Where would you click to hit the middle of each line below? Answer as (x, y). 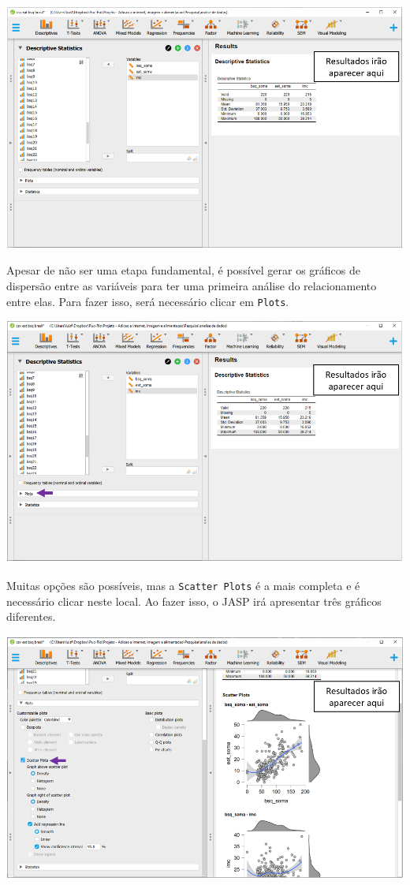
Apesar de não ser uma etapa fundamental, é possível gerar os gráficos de (184, 270)
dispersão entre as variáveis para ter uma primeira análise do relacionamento (192, 285)
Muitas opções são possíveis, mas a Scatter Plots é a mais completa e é (183, 586)
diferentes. (31, 616)
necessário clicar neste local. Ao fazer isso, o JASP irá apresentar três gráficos (194, 601)
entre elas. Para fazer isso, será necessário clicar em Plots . (148, 301)
